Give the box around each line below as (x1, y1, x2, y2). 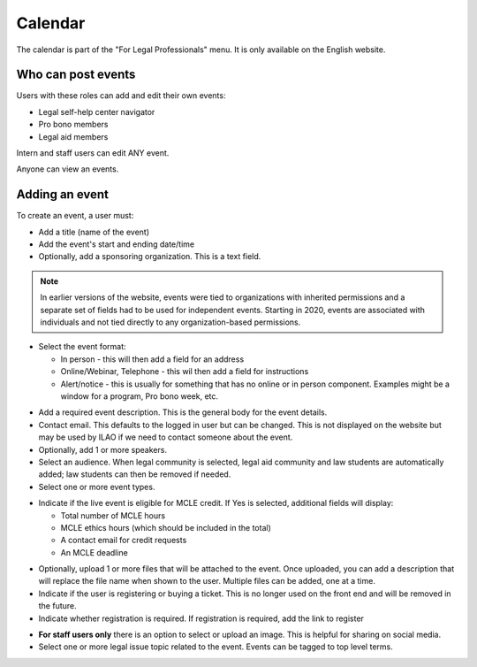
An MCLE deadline (60, 547, 128, 557)
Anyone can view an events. (16, 164, 119, 174)
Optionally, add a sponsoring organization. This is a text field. (38, 251, 261, 262)
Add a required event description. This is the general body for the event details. (38, 407, 328, 418)
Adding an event (16, 187, 110, 203)
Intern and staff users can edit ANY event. (16, 148, 170, 158)
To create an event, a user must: (16, 211, 134, 221)
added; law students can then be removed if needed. (38, 469, 231, 479)
